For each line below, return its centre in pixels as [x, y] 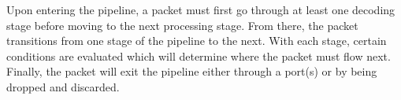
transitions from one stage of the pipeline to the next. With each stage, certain [197, 41]
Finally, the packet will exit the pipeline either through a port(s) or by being [192, 71]
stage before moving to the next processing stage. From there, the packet [182, 25]
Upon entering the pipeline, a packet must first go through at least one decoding [201, 9]
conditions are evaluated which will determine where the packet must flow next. [199, 56]
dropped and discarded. [63, 86]
